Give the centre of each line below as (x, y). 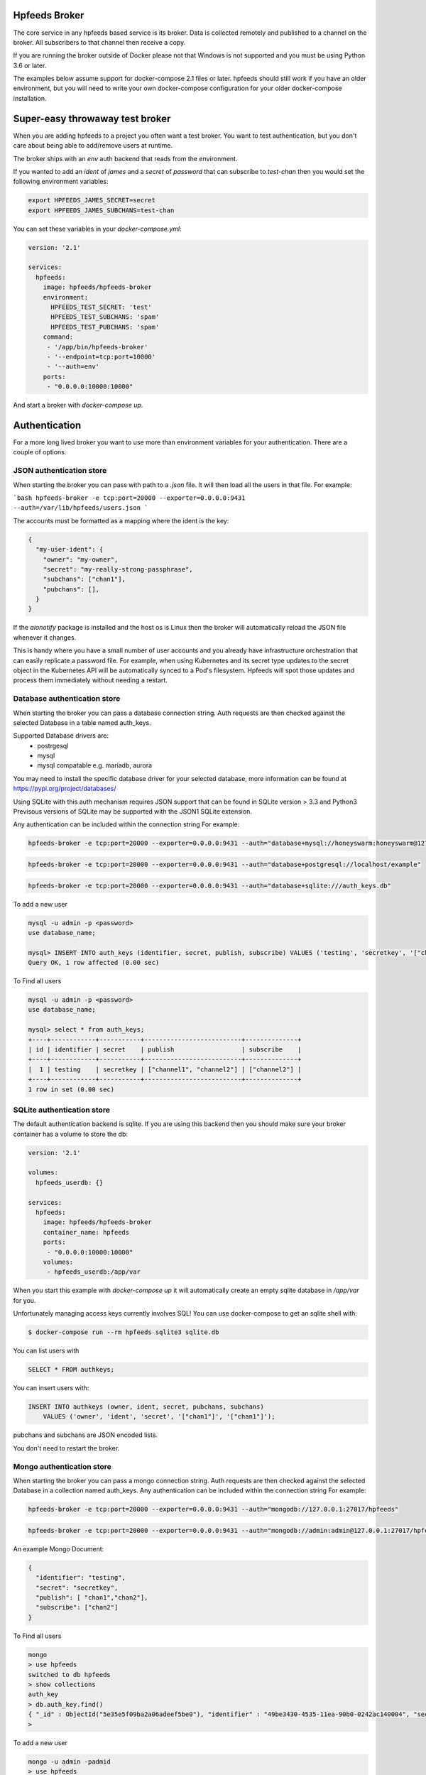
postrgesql (53, 745)
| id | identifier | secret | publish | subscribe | (165, 1050)
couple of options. (40, 452)
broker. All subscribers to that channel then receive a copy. (99, 42)
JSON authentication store (60, 471)
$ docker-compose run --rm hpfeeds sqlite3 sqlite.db (124, 1332)
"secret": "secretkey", (77, 1588)
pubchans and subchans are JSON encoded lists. (86, 1435)
